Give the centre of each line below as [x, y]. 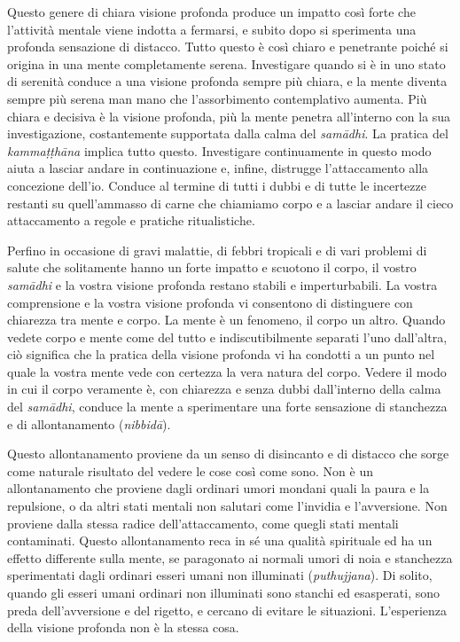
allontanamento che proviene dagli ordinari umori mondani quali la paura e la [218, 488]
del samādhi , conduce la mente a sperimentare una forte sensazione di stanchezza [227, 407]
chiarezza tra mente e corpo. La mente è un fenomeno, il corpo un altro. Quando [226, 320]
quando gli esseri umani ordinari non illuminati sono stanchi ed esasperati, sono [224, 592]
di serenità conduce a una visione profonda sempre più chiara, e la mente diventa [227, 81]
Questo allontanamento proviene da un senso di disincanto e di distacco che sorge [228, 454]
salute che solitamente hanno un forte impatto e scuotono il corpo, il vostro [212, 267]
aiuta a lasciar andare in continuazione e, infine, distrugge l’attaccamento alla [218, 168]
